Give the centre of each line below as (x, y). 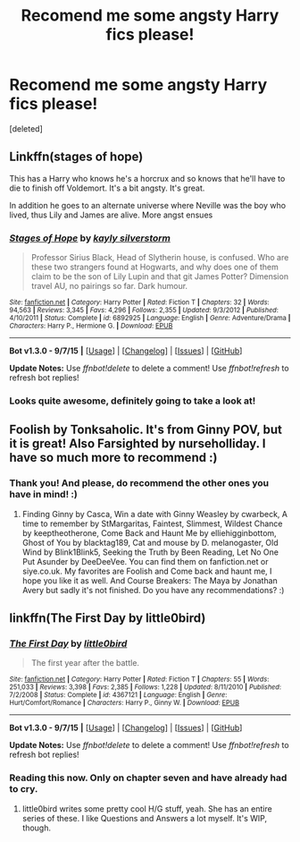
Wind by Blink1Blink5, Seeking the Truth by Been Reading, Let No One (150, 552)
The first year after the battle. (85, 663)
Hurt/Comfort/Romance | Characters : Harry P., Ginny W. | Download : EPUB (124, 703)
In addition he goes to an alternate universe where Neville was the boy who (148, 205)
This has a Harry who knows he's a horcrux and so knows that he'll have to (147, 178)
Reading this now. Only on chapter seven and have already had (148, 778)
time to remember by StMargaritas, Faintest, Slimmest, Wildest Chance (152, 523)
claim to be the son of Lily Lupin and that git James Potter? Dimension (159, 276)
